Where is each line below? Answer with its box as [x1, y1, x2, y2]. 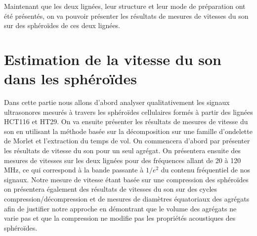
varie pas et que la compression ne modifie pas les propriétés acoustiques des [4, 213, 236, 223]
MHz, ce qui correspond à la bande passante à [4, 165, 144, 175]
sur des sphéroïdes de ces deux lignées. [4, 20, 121, 31]
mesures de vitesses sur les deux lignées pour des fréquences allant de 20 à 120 [4, 155, 241, 165]
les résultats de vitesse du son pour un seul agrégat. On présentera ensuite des [4, 145, 241, 156]
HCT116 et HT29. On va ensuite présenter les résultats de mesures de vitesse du [4, 116, 248, 127]
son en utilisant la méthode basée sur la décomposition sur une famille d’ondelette [4, 126, 253, 136]
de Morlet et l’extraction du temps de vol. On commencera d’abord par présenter [4, 135, 250, 146]
